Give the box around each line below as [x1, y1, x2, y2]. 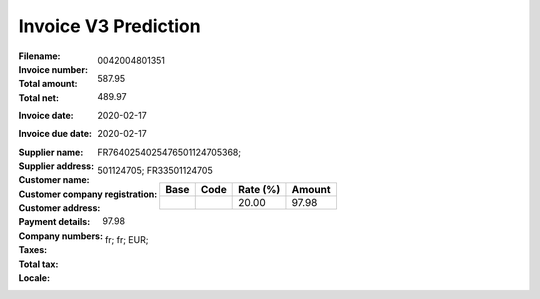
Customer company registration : [18, 188, 158, 200]
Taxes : [18, 244, 48, 256]
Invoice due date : [18, 128, 92, 140]
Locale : [18, 272, 50, 284]
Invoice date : [18, 109, 74, 121]
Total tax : [18, 258, 59, 270]
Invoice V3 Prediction [18, 15, 201, 37]
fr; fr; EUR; [105, 233, 149, 245]
